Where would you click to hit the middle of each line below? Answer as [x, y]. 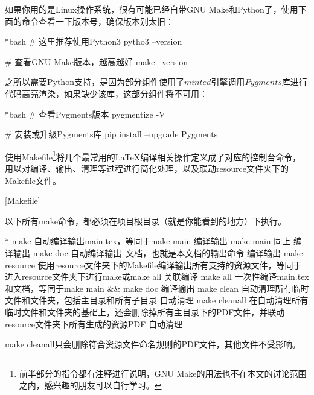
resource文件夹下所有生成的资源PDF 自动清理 [94, 324]
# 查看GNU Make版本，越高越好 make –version [97, 61]
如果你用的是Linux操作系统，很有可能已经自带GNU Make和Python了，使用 [152, 9]
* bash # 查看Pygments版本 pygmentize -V [85, 114]
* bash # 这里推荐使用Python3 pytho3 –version [94, 41]
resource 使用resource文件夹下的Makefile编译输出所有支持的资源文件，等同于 [153, 264]
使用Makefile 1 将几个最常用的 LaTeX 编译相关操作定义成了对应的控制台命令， [153, 156]
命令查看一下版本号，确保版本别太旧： [98, 21]
